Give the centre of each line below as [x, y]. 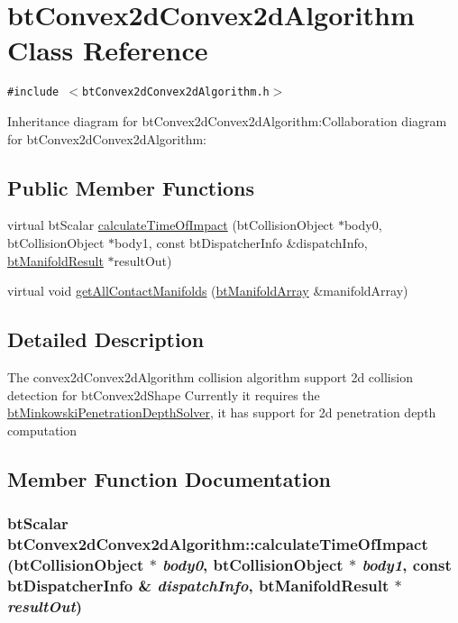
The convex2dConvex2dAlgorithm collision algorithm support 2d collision [210, 376]
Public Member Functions [131, 187]
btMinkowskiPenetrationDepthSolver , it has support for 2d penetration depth [222, 412]
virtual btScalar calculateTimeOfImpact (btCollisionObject [171, 225]
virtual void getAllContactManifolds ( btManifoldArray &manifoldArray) [208, 291]
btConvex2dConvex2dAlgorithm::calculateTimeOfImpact [218, 543]
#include [33, 92]
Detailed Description [106, 339]
